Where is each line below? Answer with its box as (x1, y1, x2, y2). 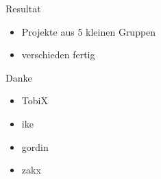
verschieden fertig (21, 47, 95, 62)
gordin (21, 139, 49, 154)
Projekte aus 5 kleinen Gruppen (21, 24, 156, 38)
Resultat (5, 1, 41, 15)
